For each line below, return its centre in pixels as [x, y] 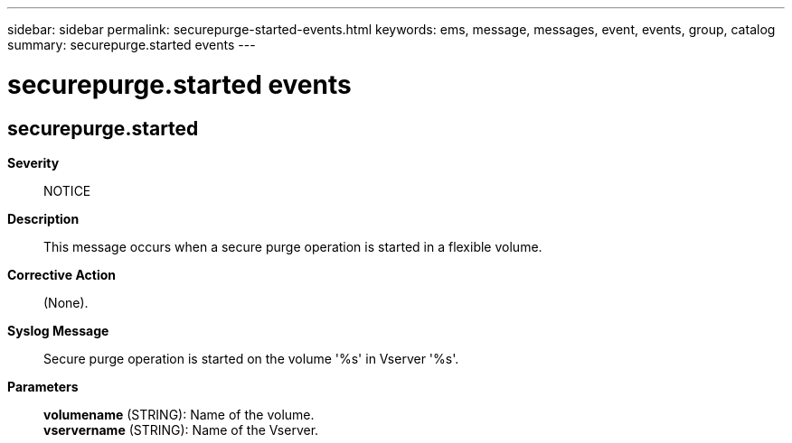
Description [43, 218]
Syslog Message [58, 330]
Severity [33, 162]
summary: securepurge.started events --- [132, 45]
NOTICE [67, 190]
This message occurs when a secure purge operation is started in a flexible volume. [293, 246]
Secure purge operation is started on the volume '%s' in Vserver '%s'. [251, 358]
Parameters [43, 386]
